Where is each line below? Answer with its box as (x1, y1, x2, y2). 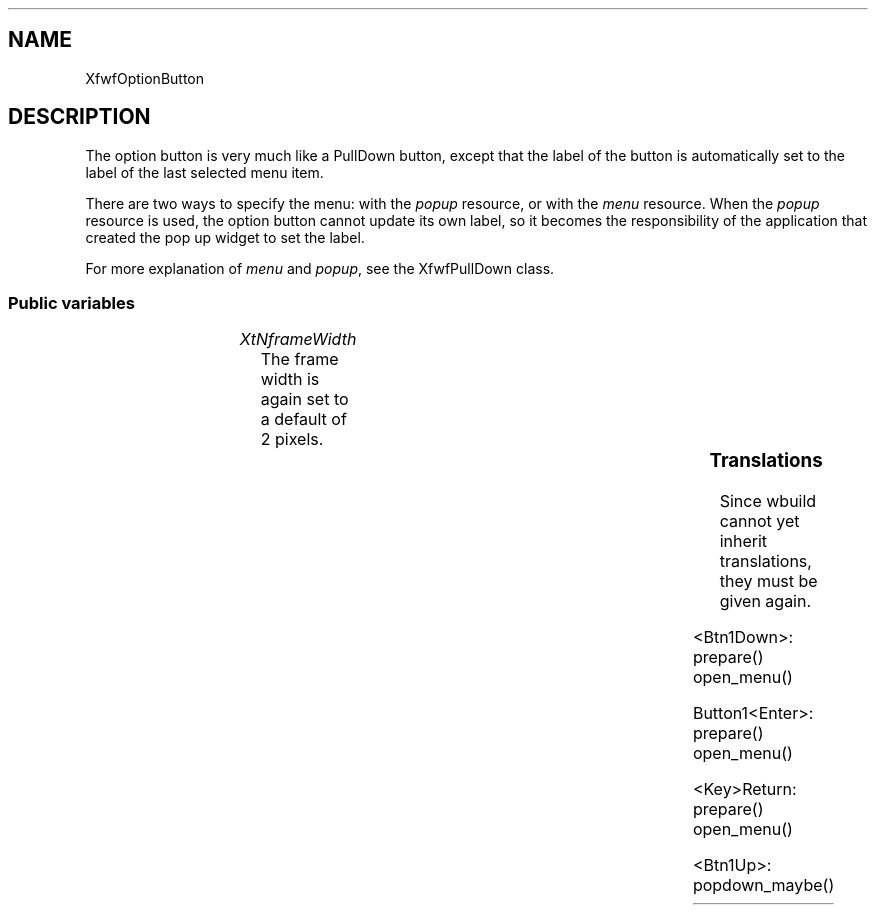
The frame (260, 349, 339, 370)
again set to (260, 389, 349, 410)
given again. (719, 591, 812, 612)
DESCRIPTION (8, 104, 151, 130)
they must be (719, 571, 818, 592)
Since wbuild (719, 491, 817, 512)
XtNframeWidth (239, 329, 357, 350)
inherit (719, 531, 768, 552)
